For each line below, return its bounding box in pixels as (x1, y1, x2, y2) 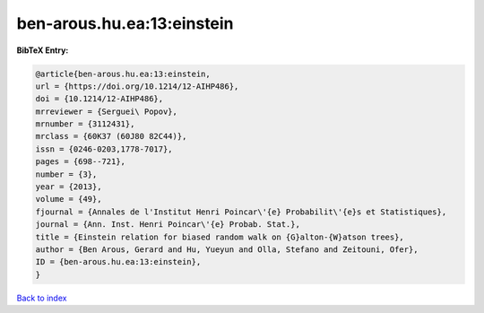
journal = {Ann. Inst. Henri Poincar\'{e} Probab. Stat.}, (35, 220, 300, 230)
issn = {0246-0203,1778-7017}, (35, 143, 174, 154)
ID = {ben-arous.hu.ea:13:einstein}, (35, 256, 202, 267)
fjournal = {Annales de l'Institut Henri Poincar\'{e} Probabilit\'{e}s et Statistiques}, (35, 206, 447, 217)
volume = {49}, (35, 194, 102, 204)
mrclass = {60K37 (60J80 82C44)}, (35, 131, 187, 142)
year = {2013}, (35, 182, 102, 192)
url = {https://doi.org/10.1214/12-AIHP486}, (35, 81, 239, 91)
